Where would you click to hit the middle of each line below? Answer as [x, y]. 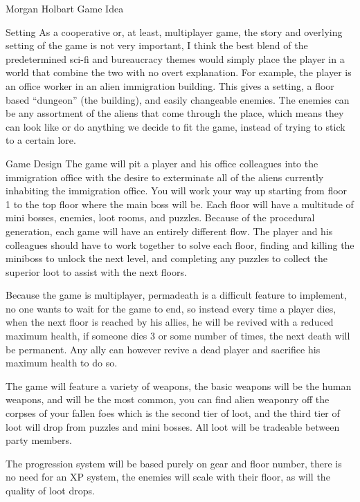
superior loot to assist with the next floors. [96, 271]
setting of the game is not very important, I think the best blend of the [157, 45]
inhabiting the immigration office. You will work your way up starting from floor [177, 190]
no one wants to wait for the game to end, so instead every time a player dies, [171, 308]
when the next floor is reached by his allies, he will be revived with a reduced [170, 322]
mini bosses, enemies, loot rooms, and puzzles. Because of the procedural [160, 217]
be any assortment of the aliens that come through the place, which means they [175, 113]
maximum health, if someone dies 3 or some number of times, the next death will [178, 336]
